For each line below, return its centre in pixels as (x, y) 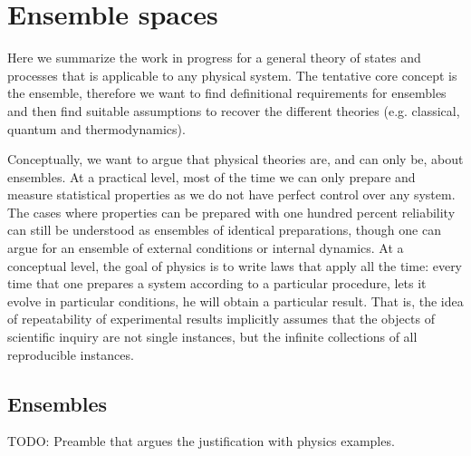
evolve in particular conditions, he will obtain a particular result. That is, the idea (235, 301)
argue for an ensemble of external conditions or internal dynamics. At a (206, 248)
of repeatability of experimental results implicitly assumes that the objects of (221, 319)
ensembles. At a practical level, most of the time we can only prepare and (211, 176)
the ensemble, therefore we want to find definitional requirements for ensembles (227, 93)
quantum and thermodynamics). (96, 128)
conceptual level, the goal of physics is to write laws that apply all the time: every (235, 265)
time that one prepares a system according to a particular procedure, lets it (217, 283)
